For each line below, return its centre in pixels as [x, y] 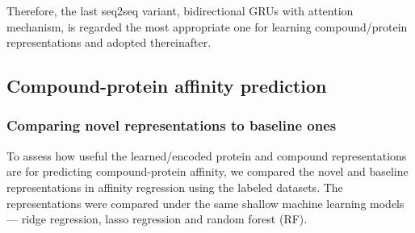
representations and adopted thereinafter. [109, 42]
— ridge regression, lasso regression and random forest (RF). [157, 219]
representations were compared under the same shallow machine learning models [205, 203]
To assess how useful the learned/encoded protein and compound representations [207, 155]
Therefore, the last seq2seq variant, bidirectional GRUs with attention [180, 10]
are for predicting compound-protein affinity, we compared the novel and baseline [207, 171]
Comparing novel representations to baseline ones [172, 125]
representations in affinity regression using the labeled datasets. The [175, 187]
